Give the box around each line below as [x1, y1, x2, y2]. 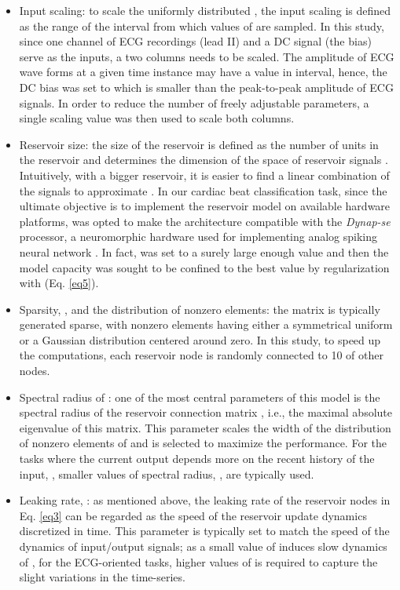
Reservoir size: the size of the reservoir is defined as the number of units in [19, 136, 379, 152]
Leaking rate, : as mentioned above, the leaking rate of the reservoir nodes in [19, 492, 391, 508]
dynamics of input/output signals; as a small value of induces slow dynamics [19, 538, 387, 554]
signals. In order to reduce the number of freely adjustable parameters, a [19, 94, 369, 111]
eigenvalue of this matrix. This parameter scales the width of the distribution [19, 419, 391, 435]
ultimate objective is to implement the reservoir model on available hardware [19, 198, 391, 214]
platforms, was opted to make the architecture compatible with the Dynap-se [19, 213, 391, 229]
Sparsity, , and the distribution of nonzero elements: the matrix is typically [19, 300, 380, 317]
